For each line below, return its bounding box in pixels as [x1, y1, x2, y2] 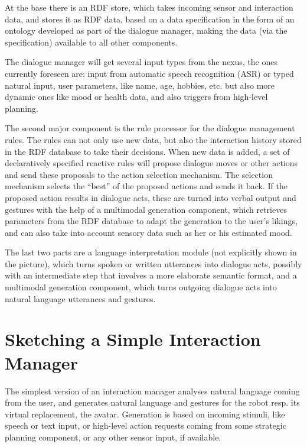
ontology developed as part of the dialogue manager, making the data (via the [5, 24, 288, 37]
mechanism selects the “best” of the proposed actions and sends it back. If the [5, 180, 288, 192]
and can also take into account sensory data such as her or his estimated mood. [5, 226, 292, 238]
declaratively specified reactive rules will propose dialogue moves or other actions [5, 157, 298, 169]
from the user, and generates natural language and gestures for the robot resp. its [5, 396, 300, 409]
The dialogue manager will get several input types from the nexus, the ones [5, 56, 278, 68]
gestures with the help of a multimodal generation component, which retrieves [5, 203, 287, 215]
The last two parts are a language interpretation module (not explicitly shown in [5, 246, 297, 258]
